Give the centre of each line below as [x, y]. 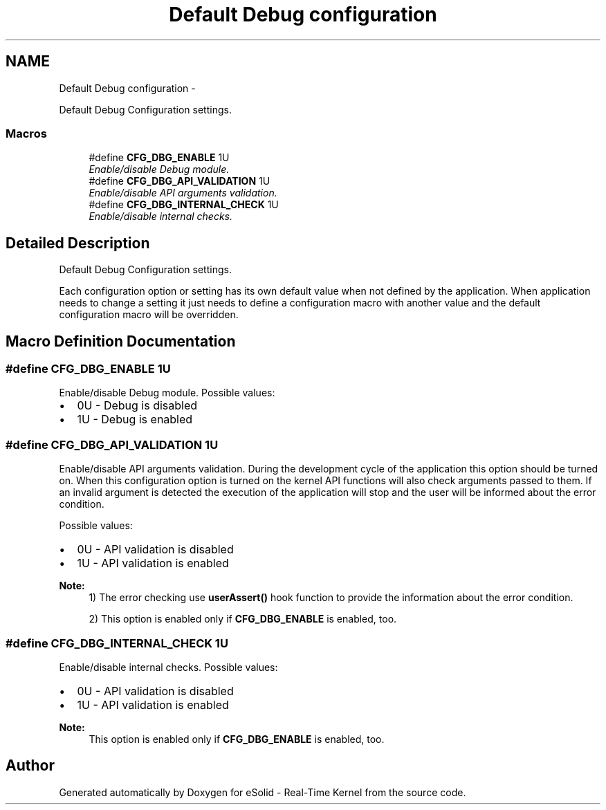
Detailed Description [78, 243]
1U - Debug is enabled [135, 420]
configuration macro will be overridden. [149, 315]
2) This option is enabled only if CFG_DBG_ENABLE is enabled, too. [243, 619]
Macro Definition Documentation [121, 341]
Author [30, 766]
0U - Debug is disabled [137, 406]
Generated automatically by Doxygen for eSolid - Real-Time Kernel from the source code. [263, 792]
